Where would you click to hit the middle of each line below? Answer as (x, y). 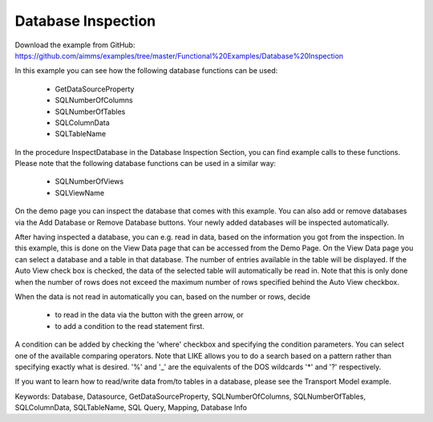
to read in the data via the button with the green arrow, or (149, 315)
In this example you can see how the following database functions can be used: (146, 71)
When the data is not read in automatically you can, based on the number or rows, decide (163, 296)
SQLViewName (79, 193)
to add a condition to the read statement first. (129, 326)
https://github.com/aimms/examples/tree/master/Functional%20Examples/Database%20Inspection (179, 55)
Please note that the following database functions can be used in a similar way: (146, 164)
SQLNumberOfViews (89, 181)
